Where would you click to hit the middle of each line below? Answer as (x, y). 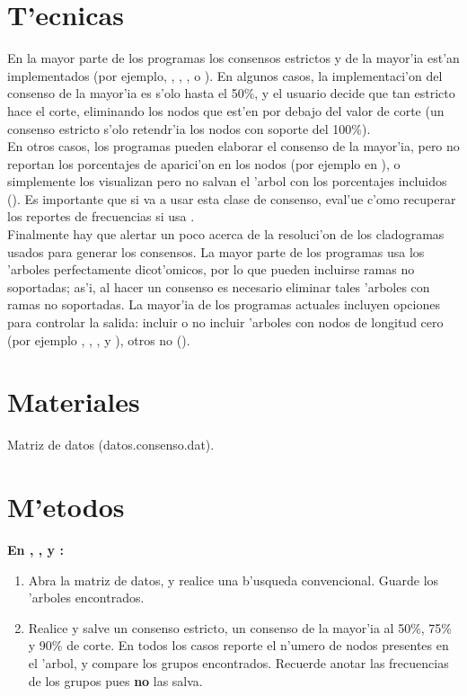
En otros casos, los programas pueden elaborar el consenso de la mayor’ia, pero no (233, 146)
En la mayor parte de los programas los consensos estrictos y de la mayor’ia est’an (233, 58)
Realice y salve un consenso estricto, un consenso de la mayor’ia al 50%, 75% (240, 627)
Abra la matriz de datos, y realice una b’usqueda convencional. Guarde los (233, 580)
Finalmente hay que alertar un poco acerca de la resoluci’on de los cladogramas (226, 234)
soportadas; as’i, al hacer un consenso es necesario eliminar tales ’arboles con (219, 286)
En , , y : (35, 550)
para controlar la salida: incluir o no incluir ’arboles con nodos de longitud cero (225, 322)
